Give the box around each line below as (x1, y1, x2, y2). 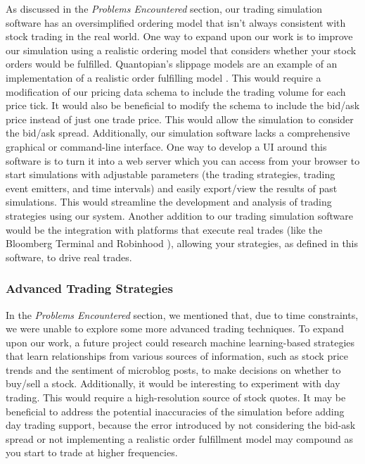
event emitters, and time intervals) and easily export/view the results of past (6, 180, 338, 195)
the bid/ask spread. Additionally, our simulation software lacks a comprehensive (6, 125, 350, 140)
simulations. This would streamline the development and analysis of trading (6, 194, 332, 209)
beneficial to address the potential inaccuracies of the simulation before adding (6, 403, 345, 418)
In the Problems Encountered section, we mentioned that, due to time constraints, (6, 307, 359, 322)
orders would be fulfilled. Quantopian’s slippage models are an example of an (6, 56, 338, 71)
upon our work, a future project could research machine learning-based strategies (6, 334, 355, 349)
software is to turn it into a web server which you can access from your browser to (6, 153, 360, 168)
